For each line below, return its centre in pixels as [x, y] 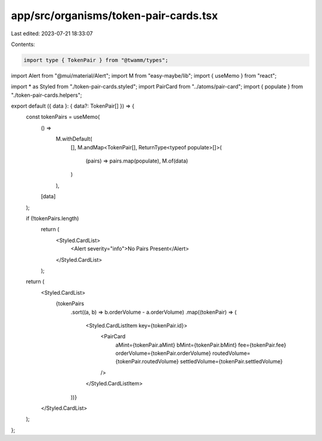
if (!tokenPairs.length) [52, 218]
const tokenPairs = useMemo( [63, 117]
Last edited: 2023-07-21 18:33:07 [52, 33]
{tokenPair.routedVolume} [147, 362]
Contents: [23, 44]
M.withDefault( [74, 139]
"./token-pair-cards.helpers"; [47, 95]
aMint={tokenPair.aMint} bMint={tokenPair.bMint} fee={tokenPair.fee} [201, 345]
